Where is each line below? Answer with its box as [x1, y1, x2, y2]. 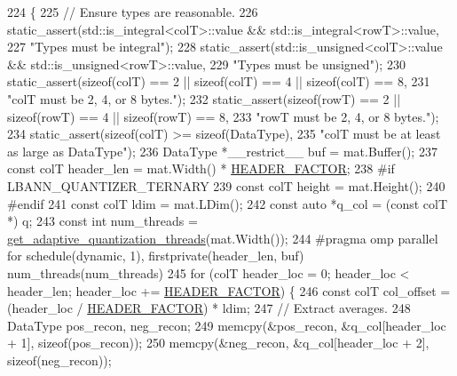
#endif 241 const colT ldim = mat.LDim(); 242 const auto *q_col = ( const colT [7, 194, 448, 212]
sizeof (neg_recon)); [7, 350, 112, 369]
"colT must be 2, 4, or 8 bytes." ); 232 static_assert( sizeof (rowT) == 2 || [7, 89, 401, 108]
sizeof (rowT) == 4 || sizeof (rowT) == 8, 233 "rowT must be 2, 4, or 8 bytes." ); [7, 107, 439, 125]
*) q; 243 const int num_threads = [7, 212, 198, 230]
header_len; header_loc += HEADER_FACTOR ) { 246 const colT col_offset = [7, 281, 451, 300]
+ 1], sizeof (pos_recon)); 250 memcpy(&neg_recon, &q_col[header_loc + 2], [7, 333, 429, 352]
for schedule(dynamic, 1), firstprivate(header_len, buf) [7, 246, 304, 265]
